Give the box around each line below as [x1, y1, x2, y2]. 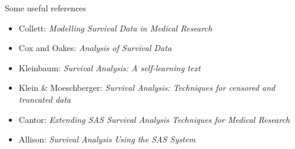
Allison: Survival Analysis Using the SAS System [18, 133, 196, 145]
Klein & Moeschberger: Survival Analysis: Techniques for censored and [18, 81, 275, 94]
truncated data [18, 93, 71, 105]
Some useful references [5, 2, 87, 14]
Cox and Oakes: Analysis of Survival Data [18, 42, 172, 54]
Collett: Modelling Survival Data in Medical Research [18, 21, 212, 34]
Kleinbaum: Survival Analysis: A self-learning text [18, 61, 201, 74]
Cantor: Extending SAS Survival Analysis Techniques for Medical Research [18, 113, 290, 125]
